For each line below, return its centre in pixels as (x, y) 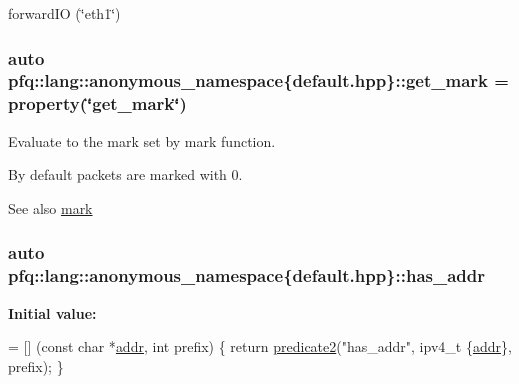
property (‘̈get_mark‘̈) (97, 103)
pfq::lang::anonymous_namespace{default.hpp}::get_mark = (258, 80)
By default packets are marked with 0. (125, 174)
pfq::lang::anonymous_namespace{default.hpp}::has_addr (246, 275)
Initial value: (52, 312)
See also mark (50, 207)
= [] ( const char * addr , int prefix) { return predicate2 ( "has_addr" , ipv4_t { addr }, (260, 346)
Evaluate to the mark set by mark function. (142, 140)
